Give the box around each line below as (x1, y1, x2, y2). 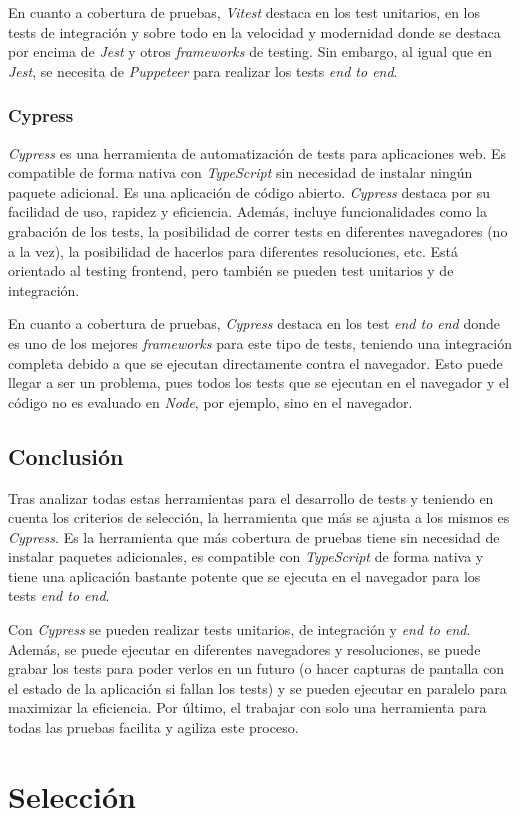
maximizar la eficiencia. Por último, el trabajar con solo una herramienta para (8, 697, 487, 718)
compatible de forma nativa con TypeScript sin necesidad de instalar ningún (8, 162, 473, 183)
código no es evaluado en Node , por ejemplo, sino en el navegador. (8, 391, 413, 412)
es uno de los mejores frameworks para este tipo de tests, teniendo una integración (8, 332, 512, 353)
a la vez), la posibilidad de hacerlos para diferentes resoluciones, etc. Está (8, 240, 458, 261)
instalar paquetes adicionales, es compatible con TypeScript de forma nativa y (8, 546, 484, 567)
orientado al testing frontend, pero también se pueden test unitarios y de (8, 260, 454, 281)
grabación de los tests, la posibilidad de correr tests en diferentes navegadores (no (8, 220, 508, 241)
